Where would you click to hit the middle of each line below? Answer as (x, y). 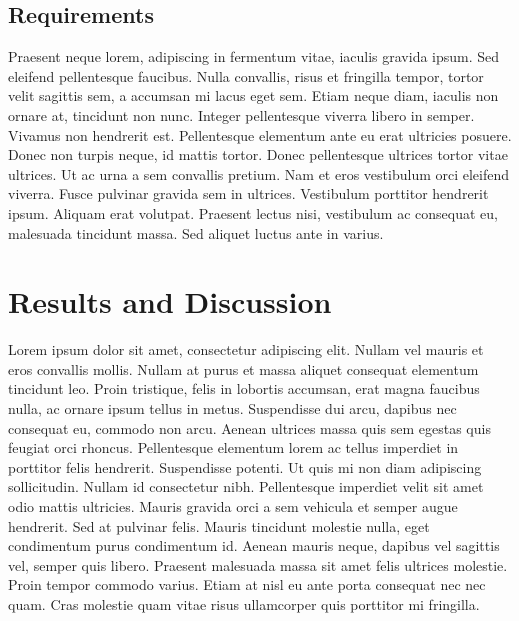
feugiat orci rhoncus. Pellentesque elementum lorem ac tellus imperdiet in (233, 447)
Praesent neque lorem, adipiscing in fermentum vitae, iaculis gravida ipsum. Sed (254, 56)
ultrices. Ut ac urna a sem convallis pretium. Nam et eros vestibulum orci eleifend (259, 173)
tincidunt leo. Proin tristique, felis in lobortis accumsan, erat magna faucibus (244, 388)
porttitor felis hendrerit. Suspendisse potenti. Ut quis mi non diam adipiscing (245, 466)
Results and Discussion (170, 301)
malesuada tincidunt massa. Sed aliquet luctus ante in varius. (196, 232)
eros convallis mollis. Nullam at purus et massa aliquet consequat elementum (243, 368)
